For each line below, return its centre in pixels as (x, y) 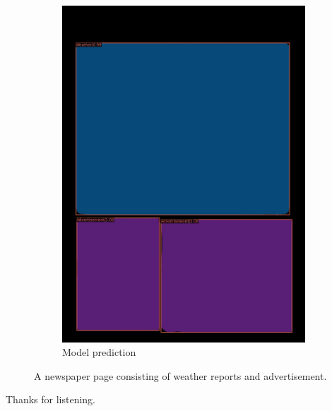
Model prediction (99, 352)
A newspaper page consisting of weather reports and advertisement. (180, 375)
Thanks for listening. (51, 399)
